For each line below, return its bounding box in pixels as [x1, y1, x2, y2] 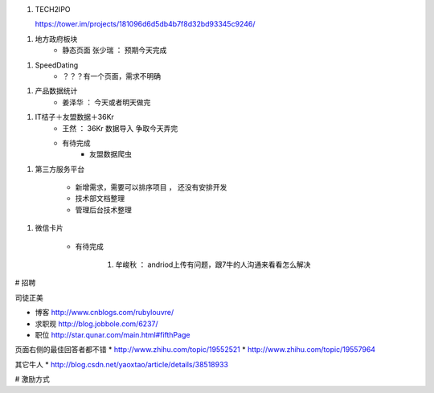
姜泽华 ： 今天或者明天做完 [62, 97, 151, 107]
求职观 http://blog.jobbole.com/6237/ [35, 318, 158, 329]
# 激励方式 [14, 375, 50, 384]
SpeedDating [35, 60, 79, 70]
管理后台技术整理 [75, 205, 132, 215]
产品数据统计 [35, 86, 78, 96]
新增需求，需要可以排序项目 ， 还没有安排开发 [75, 182, 227, 192]
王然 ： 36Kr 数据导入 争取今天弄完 [62, 123, 178, 133]
